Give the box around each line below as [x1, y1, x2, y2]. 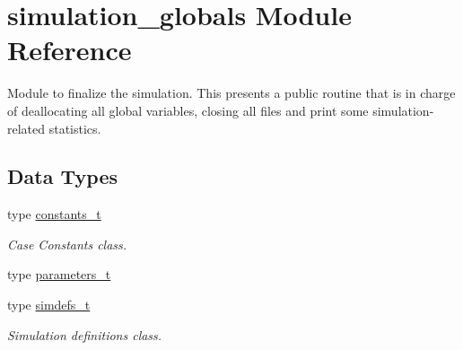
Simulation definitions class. [7, 325, 162, 344]
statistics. [48, 118, 101, 137]
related [7, 118, 46, 137]
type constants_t [7, 205, 101, 223]
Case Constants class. [7, 234, 127, 253]
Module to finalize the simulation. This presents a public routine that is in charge [7, 83, 456, 102]
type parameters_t [7, 265, 111, 284]
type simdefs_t [7, 295, 91, 314]
